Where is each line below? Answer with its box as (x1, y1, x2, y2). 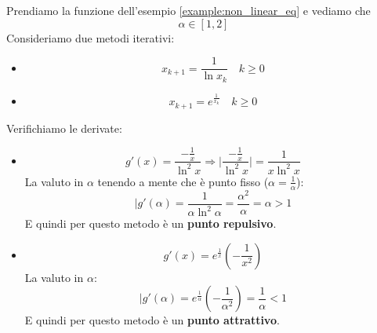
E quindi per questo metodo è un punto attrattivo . (24, 312, 280, 328)
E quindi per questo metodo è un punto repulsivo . (24, 215, 277, 232)
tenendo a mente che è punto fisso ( (97, 173, 269, 189)
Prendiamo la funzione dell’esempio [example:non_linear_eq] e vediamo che (6, 2, 371, 18)
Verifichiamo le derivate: (6, 119, 122, 136)
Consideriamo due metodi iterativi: (6, 29, 175, 46)
